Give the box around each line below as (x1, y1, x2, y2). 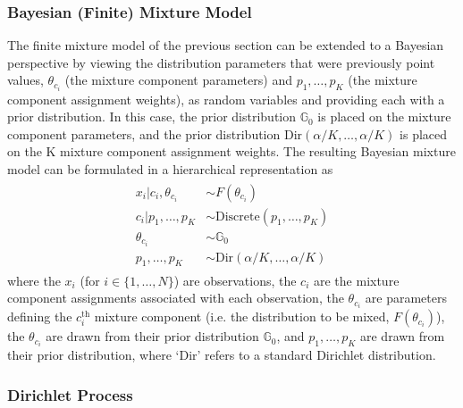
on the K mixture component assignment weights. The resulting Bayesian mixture (7, 142, 456, 161)
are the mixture (313, 271, 400, 289)
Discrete (215, 210, 260, 223)
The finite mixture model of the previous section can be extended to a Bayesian (7, 36, 444, 54)
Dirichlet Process (7, 383, 133, 405)
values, (7, 71, 44, 89)
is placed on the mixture (317, 107, 451, 126)
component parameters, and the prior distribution (7, 124, 281, 143)
